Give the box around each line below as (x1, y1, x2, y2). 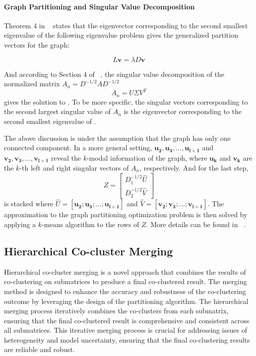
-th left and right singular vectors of (19, 163, 129, 173)
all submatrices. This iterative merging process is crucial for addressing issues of (4, 325, 247, 335)
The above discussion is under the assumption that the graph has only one (4, 132, 231, 143)
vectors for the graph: (4, 39, 70, 50)
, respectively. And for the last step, (139, 163, 249, 173)
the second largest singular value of (4, 106, 111, 117)
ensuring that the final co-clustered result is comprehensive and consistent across (4, 315, 250, 325)
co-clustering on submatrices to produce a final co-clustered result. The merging (4, 276, 247, 287)
